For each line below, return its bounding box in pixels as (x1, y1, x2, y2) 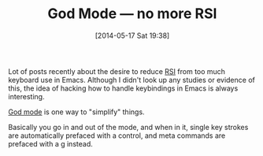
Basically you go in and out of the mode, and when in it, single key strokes (8, 122, 249, 132)
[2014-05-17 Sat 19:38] (94, 31, 170, 40)
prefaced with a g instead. (8, 139, 93, 148)
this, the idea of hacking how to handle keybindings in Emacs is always (8, 84, 239, 93)
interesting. (8, 91, 45, 101)
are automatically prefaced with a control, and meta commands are (8, 131, 226, 140)
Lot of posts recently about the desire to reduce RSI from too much (8, 66, 226, 76)
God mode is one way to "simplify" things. (8, 107, 145, 117)
